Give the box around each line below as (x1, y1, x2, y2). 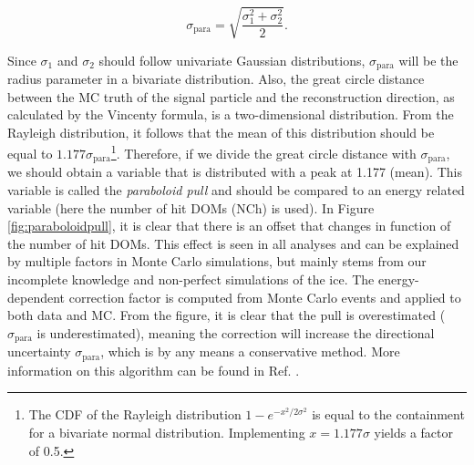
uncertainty (7, 342, 71, 361)
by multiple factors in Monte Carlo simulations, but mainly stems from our (7, 252, 427, 271)
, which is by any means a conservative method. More (100, 342, 400, 361)
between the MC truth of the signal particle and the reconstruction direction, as (7, 87, 455, 106)
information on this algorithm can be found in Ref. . (7, 360, 300, 379)
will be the (398, 50, 459, 69)
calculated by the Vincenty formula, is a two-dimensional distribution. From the (7, 105, 454, 124)
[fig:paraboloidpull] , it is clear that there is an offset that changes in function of (7, 216, 451, 235)
